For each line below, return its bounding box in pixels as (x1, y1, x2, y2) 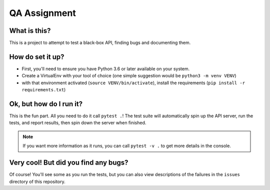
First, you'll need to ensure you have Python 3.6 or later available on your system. (21, 65, 190, 72)
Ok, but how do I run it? (9, 100, 82, 108)
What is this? (9, 26, 51, 35)
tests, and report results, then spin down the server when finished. (9, 120, 146, 126)
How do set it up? (9, 52, 64, 61)
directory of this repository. (9, 179, 65, 185)
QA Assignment (9, 7, 76, 18)
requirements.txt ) (21, 87, 66, 93)
